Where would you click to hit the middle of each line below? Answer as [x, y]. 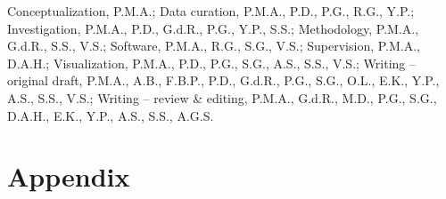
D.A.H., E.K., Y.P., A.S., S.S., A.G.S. [111, 115]
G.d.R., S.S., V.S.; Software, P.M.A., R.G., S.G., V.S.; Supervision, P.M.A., [214, 46]
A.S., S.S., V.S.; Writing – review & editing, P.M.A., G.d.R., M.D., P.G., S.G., [222, 97]
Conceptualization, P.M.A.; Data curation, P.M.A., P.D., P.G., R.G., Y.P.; [211, 11]
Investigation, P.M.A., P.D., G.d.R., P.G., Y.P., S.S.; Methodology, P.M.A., [213, 28]
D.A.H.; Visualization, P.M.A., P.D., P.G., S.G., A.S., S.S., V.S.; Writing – [211, 63]
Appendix [69, 176]
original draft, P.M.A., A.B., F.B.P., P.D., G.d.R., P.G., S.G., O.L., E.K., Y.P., [223, 80]
